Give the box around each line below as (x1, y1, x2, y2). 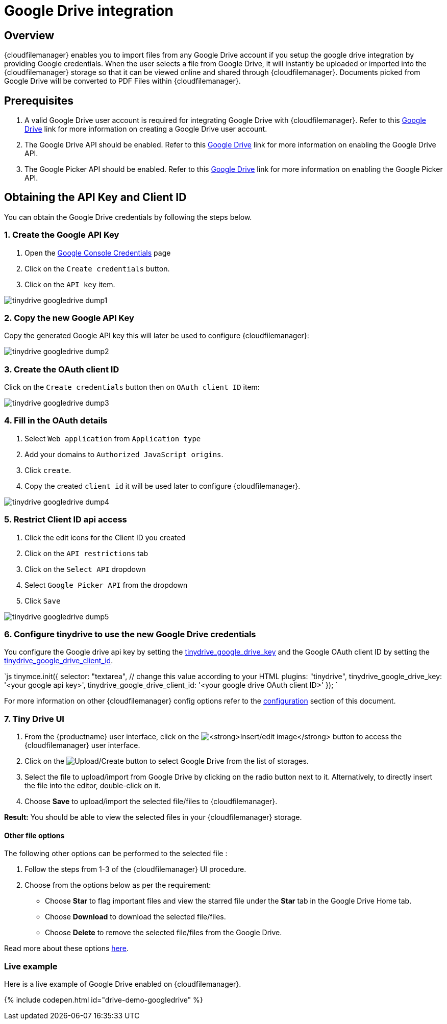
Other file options (4, 831, 65, 840)
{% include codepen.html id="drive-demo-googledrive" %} (4, 995, 203, 1005)
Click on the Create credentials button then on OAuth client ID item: (4, 383, 260, 392)
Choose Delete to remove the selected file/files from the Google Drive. (45, 928, 282, 937)
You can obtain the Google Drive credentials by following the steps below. (4, 212, 252, 221)
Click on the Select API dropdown (24, 564, 146, 573)
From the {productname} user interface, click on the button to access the (24, 732, 402, 741)
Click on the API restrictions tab (24, 548, 148, 558)
